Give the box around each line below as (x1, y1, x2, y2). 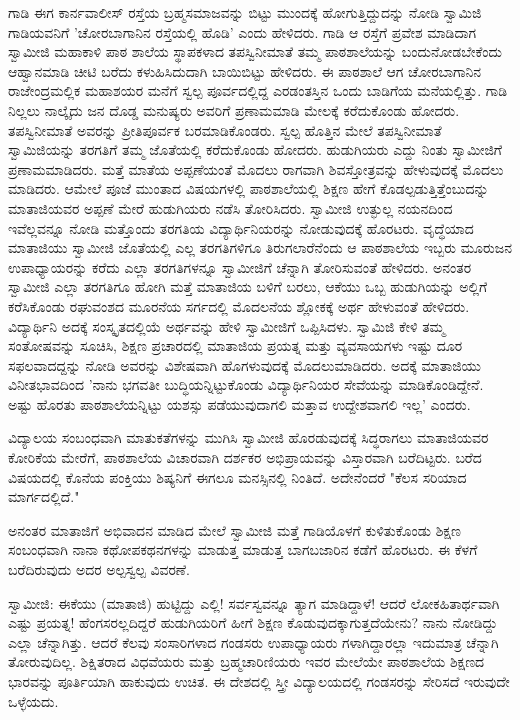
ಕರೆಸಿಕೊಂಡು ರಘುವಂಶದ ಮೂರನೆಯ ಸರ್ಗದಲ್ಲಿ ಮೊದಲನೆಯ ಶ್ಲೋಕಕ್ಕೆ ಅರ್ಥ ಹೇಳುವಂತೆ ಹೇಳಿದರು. (8, 295, 470, 316)
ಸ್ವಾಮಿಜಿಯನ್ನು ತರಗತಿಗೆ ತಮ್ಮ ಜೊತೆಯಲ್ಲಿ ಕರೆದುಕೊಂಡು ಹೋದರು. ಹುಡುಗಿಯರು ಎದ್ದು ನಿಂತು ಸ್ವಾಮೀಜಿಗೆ (8, 139, 502, 160)
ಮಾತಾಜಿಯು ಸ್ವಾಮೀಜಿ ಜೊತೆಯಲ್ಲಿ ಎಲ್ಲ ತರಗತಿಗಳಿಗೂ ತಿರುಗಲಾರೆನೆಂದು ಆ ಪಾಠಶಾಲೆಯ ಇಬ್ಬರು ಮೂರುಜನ (8, 237, 512, 258)
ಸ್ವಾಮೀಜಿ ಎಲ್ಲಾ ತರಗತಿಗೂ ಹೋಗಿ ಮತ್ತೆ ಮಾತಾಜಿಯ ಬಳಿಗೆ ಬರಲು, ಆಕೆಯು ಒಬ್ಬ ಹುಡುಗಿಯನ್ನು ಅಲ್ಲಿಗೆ (8, 276, 488, 297)
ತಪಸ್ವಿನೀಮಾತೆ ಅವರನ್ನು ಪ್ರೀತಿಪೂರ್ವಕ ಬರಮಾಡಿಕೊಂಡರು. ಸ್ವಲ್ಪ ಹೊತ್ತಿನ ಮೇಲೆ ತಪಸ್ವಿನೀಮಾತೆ (8, 119, 442, 140)
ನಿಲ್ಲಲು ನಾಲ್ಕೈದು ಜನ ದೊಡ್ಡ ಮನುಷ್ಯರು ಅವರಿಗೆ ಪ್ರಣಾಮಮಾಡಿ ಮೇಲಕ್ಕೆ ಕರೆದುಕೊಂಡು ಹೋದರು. (8, 99, 460, 120)
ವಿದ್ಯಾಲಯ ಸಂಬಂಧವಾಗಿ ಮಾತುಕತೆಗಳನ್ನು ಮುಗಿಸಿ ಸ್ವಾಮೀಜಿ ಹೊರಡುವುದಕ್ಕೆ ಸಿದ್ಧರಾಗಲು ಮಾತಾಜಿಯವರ (8, 427, 489, 448)
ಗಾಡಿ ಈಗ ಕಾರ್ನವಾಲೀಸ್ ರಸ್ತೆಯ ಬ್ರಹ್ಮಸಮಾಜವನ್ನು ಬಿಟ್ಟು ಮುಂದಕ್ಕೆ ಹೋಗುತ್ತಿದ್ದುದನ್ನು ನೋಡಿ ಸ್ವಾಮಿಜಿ (8, 2, 482, 22)
